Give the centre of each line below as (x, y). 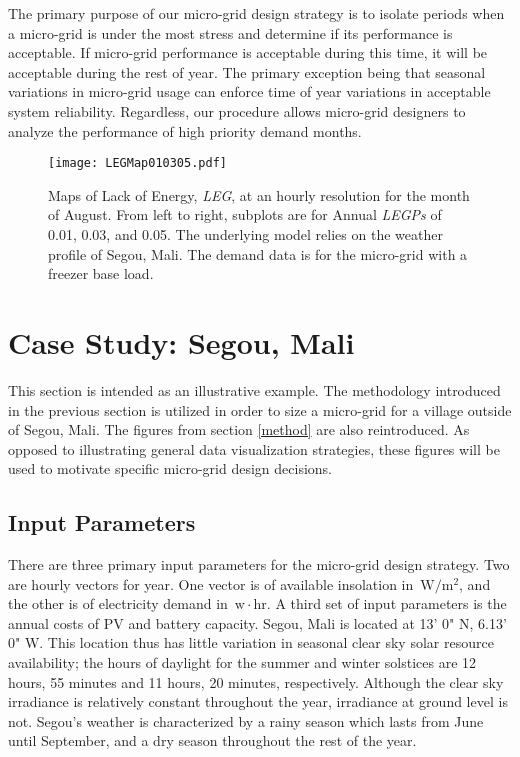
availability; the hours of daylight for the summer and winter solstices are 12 (242, 662)
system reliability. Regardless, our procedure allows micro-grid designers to (237, 110)
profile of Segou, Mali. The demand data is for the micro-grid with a (258, 253)
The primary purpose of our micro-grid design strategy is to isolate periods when (256, 13)
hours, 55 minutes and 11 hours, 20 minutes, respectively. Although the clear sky (256, 681)
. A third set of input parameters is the (386, 603)
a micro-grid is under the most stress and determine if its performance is (230, 32)
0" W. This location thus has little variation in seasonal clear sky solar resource (251, 642)
